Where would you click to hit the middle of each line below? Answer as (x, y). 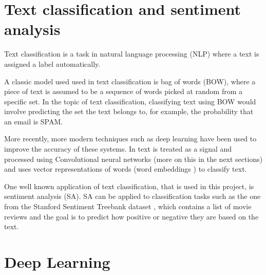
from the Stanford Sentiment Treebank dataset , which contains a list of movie (128, 206)
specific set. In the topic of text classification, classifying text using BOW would (130, 101)
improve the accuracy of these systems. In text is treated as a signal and (118, 149)
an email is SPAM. (34, 121)
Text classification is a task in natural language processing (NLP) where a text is (132, 54)
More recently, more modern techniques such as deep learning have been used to (130, 139)
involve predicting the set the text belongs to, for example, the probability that (129, 111)
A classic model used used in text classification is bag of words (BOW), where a (130, 81)
